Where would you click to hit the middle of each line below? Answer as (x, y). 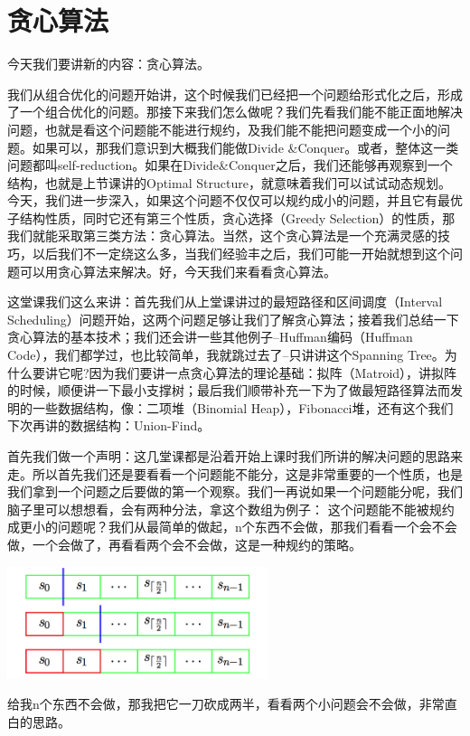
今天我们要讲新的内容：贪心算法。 (108, 64)
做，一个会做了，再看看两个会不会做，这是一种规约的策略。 (184, 544)
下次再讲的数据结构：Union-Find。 (109, 425)
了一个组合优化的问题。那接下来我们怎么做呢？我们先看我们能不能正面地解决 (235, 112)
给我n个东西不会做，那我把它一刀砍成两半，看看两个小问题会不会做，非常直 (232, 704)
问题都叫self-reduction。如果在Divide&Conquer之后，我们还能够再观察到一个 (230, 165)
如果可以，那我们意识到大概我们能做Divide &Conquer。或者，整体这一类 (245, 147)
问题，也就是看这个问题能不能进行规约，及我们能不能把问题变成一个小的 (222, 129)
